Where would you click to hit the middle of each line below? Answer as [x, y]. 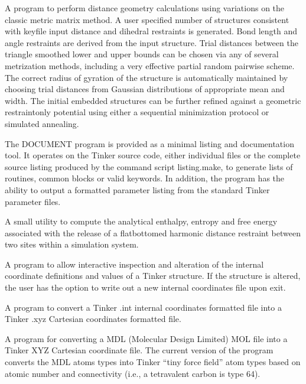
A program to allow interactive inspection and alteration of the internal [134, 264]
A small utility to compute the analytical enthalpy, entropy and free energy [141, 221]
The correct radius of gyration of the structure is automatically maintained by [147, 77]
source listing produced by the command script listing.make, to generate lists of [149, 166]
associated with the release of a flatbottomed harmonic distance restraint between [153, 232]
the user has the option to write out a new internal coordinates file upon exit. [145, 287]
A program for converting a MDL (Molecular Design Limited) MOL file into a [146, 338]
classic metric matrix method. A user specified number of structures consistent [147, 19]
